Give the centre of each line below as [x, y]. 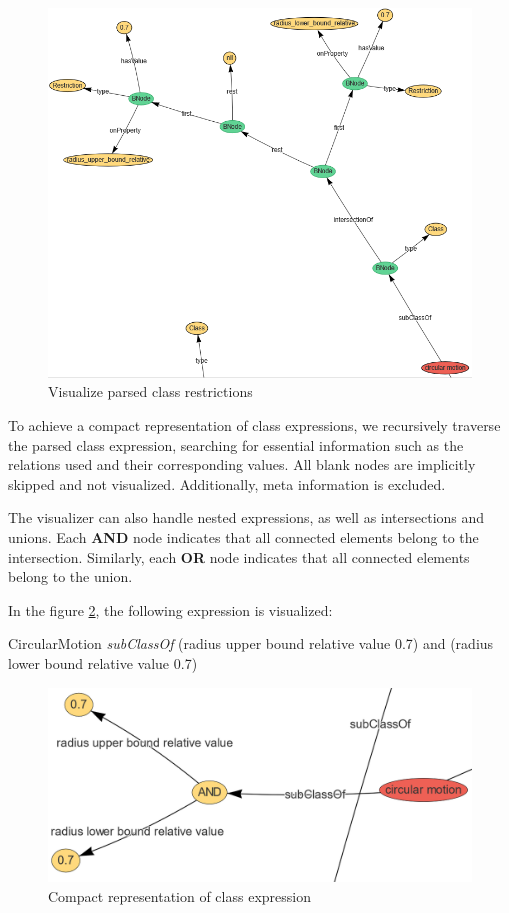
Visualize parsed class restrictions [150, 391]
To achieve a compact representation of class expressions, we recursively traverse [254, 425]
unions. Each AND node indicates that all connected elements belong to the [243, 537]
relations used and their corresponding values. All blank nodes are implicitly [242, 464]
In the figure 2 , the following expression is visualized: [170, 609]
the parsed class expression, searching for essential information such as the [236, 444]
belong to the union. [70, 576]
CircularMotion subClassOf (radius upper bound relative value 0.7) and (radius [251, 643]
